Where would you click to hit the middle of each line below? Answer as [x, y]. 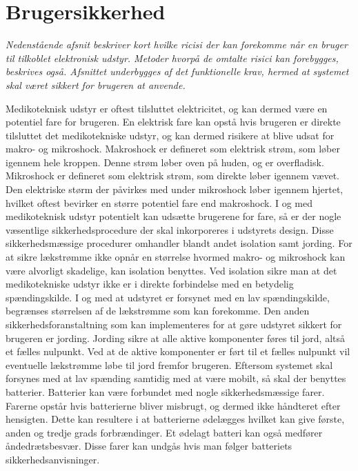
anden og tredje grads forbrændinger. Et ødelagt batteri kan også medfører [164, 432]
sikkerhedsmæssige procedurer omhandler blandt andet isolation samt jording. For [179, 243]
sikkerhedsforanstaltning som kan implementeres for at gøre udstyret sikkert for [174, 324]
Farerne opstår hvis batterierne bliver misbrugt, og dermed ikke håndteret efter [173, 405]
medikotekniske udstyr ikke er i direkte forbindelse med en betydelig [150, 284]
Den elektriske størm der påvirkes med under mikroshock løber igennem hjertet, [175, 189]
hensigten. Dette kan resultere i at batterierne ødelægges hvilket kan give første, [175, 419]
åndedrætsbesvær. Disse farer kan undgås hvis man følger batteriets [149, 446]
